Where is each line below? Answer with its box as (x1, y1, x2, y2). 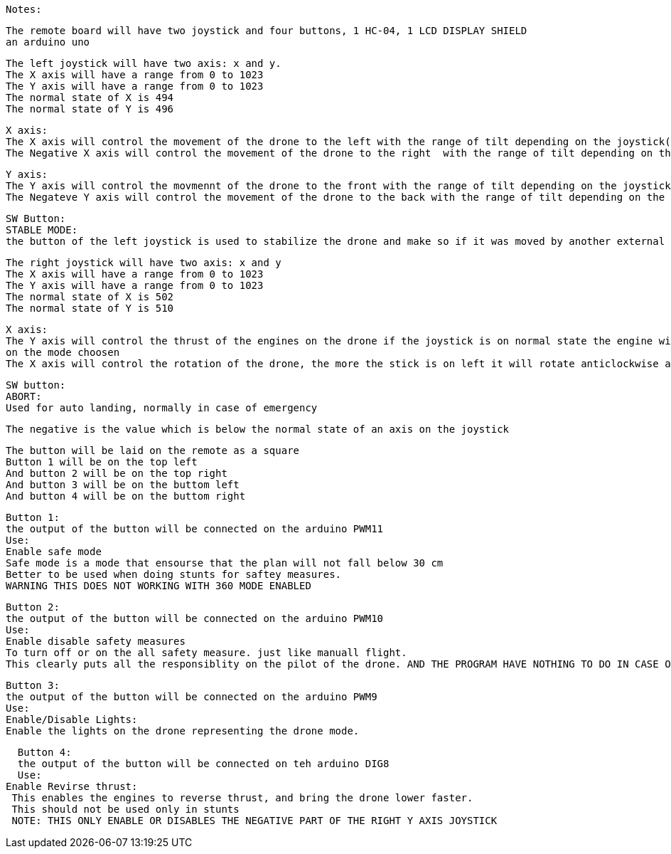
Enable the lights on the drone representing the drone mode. (6, 725, 360, 737)
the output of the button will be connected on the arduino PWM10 (6, 613, 384, 624)
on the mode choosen (6, 347, 120, 358)
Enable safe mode (6, 546, 102, 557)
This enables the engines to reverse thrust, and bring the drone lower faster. (11, 792, 473, 803)
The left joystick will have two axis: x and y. (6, 58, 281, 69)
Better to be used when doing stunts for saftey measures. (6, 569, 342, 580)
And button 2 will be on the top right (6, 468, 227, 479)
